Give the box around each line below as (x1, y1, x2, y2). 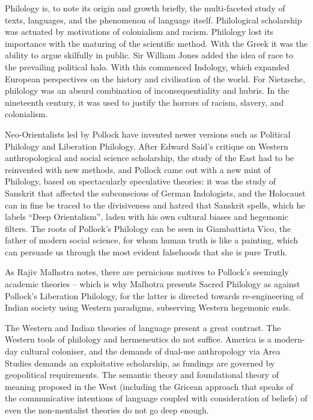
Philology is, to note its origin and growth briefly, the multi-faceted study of (5, 2, 285, 14)
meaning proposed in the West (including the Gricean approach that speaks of (5, 380, 294, 392)
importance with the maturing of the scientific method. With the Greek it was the (5, 37, 308, 49)
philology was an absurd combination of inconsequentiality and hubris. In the (5, 84, 290, 97)
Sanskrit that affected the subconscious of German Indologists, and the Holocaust (5, 186, 306, 199)
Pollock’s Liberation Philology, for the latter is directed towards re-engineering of (5, 289, 303, 302)
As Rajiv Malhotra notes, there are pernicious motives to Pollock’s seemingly (5, 266, 289, 278)
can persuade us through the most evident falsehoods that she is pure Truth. (5, 245, 288, 258)
